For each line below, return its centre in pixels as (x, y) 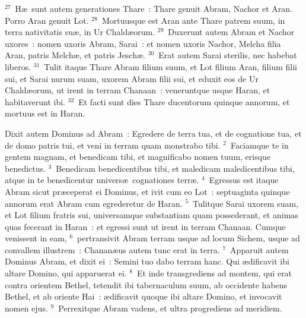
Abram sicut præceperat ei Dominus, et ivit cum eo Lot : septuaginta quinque (147, 191)
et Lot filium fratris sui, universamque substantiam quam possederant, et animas (152, 215)
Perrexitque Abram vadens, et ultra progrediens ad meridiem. (170, 308)
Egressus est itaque (244, 180)
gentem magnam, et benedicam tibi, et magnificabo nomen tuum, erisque (138, 157)
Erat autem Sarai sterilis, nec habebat (228, 55)
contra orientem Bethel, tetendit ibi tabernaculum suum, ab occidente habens (146, 284)
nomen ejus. (26, 308)
